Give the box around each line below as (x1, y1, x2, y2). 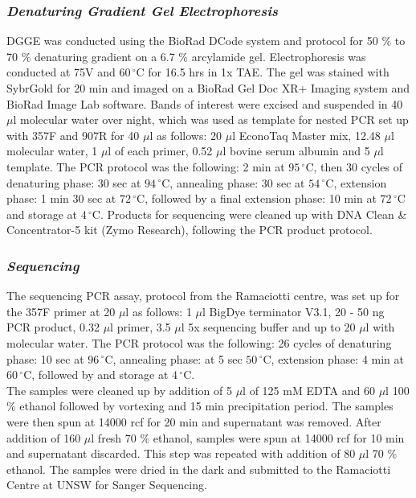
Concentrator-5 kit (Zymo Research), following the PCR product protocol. (6, 221, 373, 238)
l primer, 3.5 (110, 319, 171, 335)
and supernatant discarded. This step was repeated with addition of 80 (6, 445, 356, 462)
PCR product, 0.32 (6, 319, 100, 335)
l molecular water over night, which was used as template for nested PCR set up (13, 111, 409, 128)
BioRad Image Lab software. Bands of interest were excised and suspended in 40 (6, 95, 403, 112)
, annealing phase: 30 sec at (169, 174, 305, 191)
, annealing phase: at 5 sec (112, 350, 243, 367)
